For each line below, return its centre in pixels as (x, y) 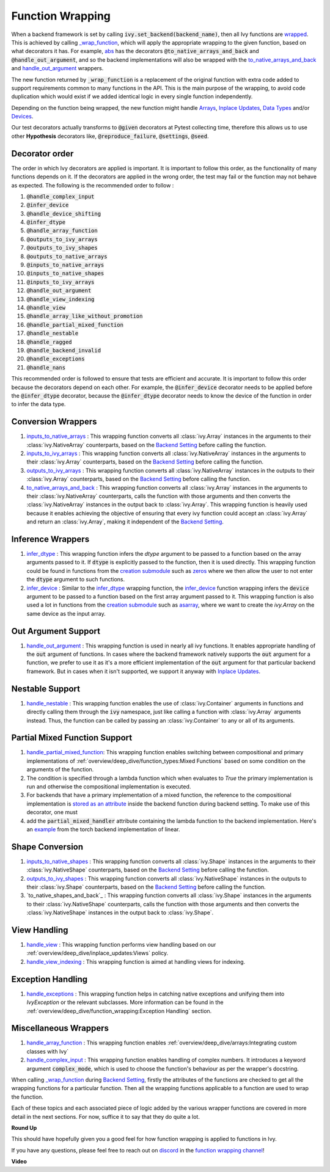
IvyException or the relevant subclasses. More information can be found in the (125, 1002)
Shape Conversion (47, 847)
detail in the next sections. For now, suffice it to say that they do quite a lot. (105, 1116)
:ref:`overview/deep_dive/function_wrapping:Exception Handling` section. (119, 1011)
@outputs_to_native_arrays (67, 256)
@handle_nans (46, 367)
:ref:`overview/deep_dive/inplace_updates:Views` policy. (97, 953)
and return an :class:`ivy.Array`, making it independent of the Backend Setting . (125, 522)
